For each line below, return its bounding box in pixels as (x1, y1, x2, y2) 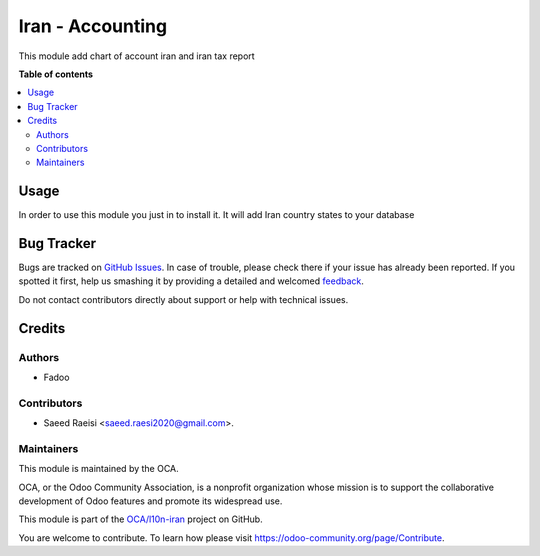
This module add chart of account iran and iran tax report (18, 50, 255, 62)
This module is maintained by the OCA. (18, 463, 179, 475)
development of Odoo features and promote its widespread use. (18, 495, 283, 507)
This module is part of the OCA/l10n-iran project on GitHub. (18, 513, 264, 525)
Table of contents (18, 68, 94, 80)
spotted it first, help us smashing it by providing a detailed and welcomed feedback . (18, 275, 365, 287)
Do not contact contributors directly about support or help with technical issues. (18, 293, 349, 305)
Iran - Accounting (18, 15, 168, 37)
